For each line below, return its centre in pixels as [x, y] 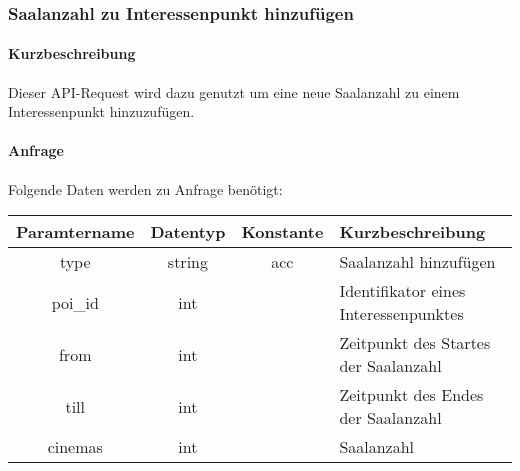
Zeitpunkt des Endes [411, 395]
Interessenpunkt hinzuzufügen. [101, 111]
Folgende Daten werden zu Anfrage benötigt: [145, 188]
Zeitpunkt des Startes [415, 343]
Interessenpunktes [401, 314]
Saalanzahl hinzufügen [417, 262]
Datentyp [188, 232]
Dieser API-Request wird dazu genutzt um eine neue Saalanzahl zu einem [234, 91]
